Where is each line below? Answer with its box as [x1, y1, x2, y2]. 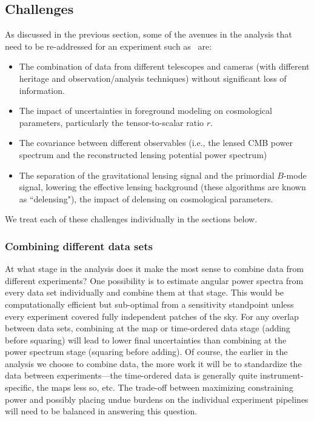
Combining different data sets [5, 238, 153, 253]
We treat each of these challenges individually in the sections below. [5, 213, 258, 225]
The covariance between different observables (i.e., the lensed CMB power [19, 136, 293, 149]
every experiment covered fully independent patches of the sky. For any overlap [5, 310, 299, 322]
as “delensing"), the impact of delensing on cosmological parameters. [19, 192, 273, 205]
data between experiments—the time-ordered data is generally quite [5, 369, 258, 382]
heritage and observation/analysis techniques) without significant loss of [19, 71, 287, 84]
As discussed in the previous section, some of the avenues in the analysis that [5, 28, 292, 41]
